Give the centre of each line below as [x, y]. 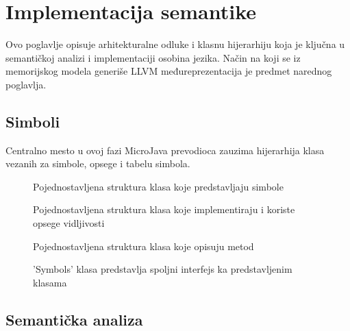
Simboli [33, 121]
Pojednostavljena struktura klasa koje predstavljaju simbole [158, 186]
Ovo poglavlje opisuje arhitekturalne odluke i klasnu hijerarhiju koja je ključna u [175, 44]
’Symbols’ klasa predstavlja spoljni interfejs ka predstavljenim [163, 269]
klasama [50, 282]
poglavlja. [26, 84]
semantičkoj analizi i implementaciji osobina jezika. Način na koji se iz [153, 57]
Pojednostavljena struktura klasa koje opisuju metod [143, 246]
